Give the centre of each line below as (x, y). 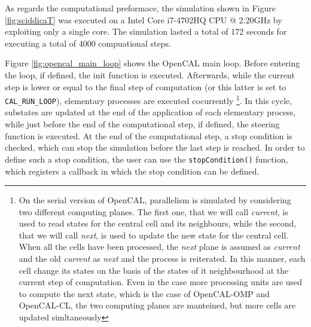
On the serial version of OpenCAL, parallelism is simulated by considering (155, 200)
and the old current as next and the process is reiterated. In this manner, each (162, 259)
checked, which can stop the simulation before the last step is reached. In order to (155, 147)
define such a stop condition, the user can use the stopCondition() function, (147, 159)
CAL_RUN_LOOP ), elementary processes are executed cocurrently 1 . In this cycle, (148, 100)
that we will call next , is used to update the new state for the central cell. (154, 235)
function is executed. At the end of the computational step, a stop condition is (149, 135)
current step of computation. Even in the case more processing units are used (161, 282)
